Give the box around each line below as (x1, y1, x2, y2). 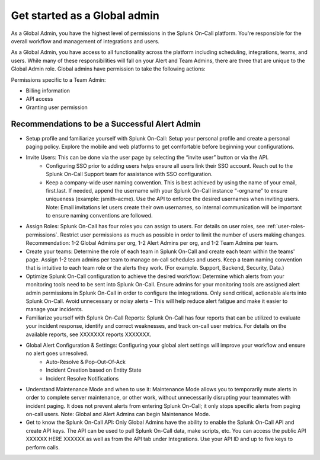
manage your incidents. (25, 306, 84, 313)
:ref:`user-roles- (266, 223, 306, 230)
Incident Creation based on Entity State (46, 366, 142, 373)
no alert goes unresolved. (25, 350, 88, 357)
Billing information (25, 87, 71, 94)
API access (25, 95, 53, 103)
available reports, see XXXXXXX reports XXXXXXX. (25, 331, 152, 338)
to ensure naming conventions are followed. (46, 212, 153, 219)
